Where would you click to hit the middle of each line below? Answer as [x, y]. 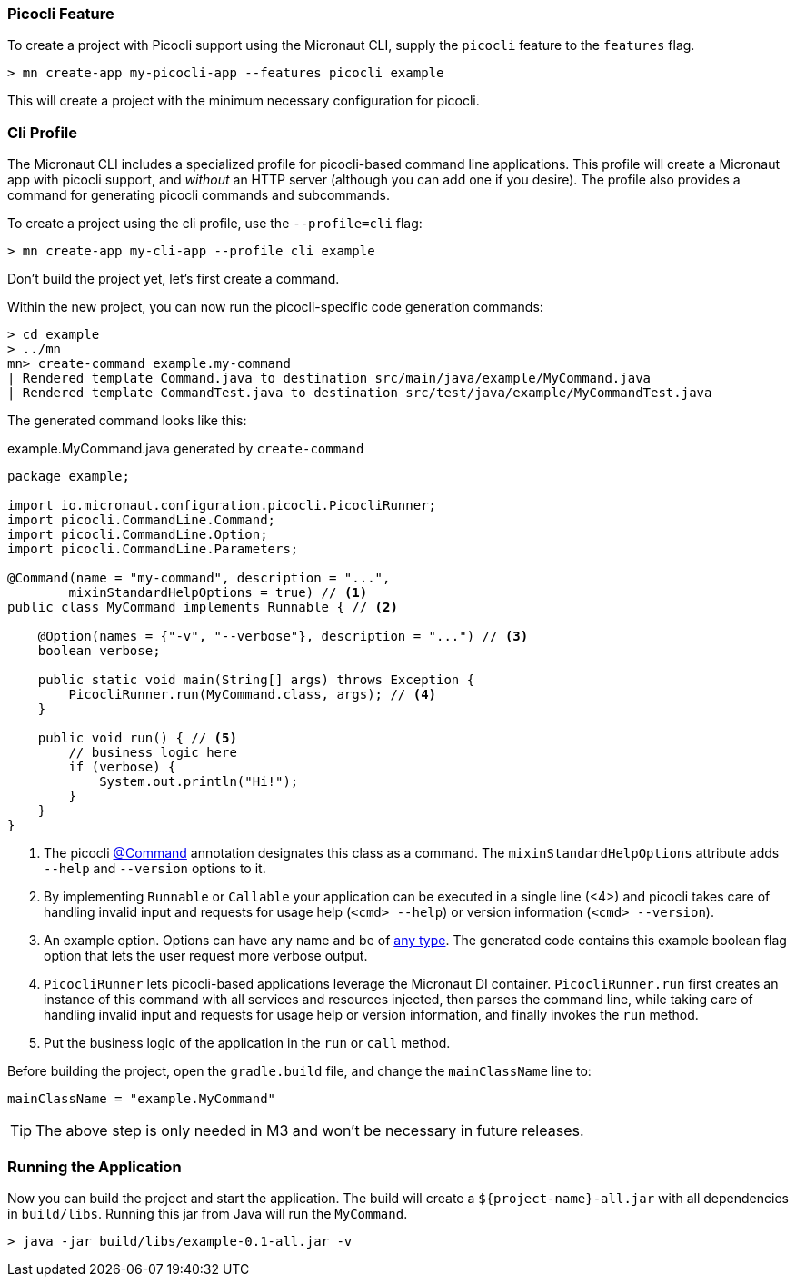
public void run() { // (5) [137, 738]
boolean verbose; [99, 651]
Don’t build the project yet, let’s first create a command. [174, 279]
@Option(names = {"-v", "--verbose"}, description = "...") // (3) [283, 637]
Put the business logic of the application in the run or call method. [247, 1043]
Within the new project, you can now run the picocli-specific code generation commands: [275, 307]
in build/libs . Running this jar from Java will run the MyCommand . [208, 1213]
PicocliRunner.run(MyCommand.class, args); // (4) [253, 695]
